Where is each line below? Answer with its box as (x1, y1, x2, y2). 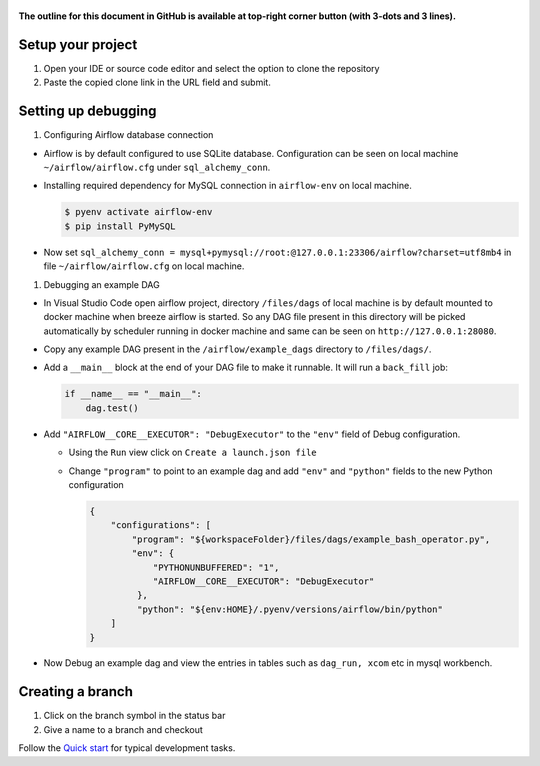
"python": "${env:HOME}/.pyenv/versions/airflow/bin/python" (136, 603, 444, 615)
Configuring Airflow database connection (43, 129, 214, 141)
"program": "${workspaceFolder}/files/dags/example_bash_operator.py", (131, 533, 491, 545)
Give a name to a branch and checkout (43, 723, 204, 735)
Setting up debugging (18, 103, 157, 120)
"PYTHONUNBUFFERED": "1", (152, 561, 280, 573)
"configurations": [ (110, 520, 212, 531)
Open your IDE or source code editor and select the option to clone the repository (43, 62, 380, 74)
